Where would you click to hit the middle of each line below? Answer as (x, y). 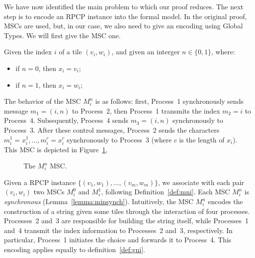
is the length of (202, 139)
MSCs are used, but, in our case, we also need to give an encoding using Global (124, 26)
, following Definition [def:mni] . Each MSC (166, 192)
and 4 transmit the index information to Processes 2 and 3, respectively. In (118, 230)
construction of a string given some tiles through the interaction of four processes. (127, 211)
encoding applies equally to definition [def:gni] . (75, 249)
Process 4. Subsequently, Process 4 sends (66, 120)
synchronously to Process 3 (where (119, 139)
